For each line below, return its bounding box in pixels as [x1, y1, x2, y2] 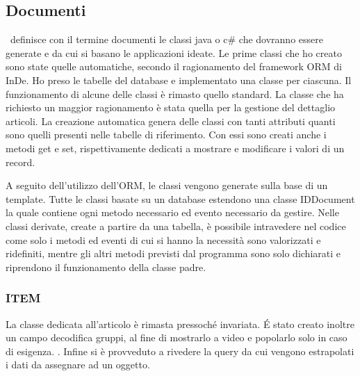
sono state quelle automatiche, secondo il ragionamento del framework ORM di [6, 59, 342, 74]
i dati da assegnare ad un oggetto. [6, 357, 150, 372]
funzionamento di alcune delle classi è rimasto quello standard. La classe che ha [6, 86, 344, 101]
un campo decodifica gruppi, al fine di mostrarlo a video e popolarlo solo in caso [6, 330, 347, 345]
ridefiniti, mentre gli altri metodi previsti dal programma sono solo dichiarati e [6, 246, 341, 261]
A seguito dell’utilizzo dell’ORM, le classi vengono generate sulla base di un [6, 178, 328, 193]
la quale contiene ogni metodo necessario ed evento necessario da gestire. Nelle [6, 205, 339, 220]
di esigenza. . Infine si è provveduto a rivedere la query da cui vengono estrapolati [6, 343, 354, 358]
